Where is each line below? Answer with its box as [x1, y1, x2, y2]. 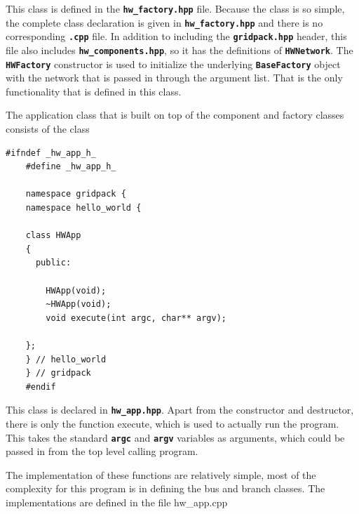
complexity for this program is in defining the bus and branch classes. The [6, 481, 325, 496]
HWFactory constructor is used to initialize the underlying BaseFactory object [6, 56, 341, 71]
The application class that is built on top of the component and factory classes [6, 107, 344, 122]
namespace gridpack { [25, 189, 126, 199]
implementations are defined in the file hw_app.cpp [6, 495, 228, 510]
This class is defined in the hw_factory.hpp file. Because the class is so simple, [6, 1, 345, 15]
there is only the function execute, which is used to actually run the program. [6, 416, 339, 430]
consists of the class [6, 121, 90, 136]
